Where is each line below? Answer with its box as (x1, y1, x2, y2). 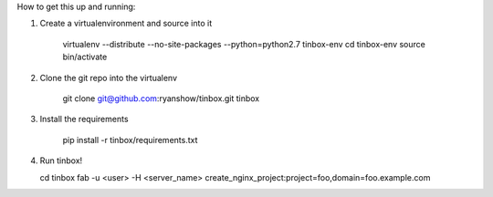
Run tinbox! (39, 155, 83, 166)
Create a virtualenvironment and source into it (39, 18, 213, 29)
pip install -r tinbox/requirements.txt (62, 134, 198, 145)
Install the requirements (39, 114, 129, 125)
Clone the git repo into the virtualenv (39, 72, 178, 83)
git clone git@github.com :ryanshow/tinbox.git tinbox (62, 92, 260, 104)
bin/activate (62, 51, 108, 63)
